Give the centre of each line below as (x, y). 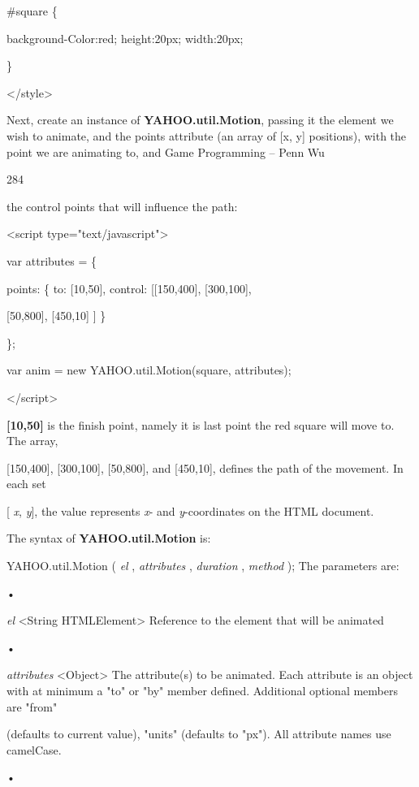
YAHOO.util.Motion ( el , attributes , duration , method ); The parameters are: (203, 566)
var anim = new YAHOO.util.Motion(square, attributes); (149, 370)
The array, (32, 441)
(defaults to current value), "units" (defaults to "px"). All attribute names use (199, 734)
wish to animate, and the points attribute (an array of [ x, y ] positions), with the (207, 135)
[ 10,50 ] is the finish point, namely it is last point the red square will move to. (201, 424)
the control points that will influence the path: (122, 206)
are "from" (32, 706)
